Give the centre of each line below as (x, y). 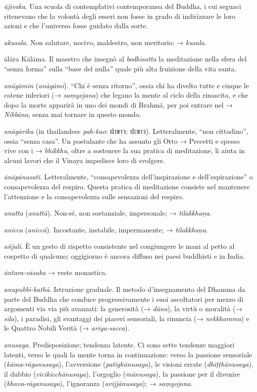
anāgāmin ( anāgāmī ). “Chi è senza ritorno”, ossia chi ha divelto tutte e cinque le (127, 85)
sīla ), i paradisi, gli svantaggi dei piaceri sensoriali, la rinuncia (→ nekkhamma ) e (127, 318)
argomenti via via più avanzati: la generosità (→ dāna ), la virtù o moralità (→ (123, 308)
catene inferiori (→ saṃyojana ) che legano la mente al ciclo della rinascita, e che (126, 95)
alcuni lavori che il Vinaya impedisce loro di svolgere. (84, 160)
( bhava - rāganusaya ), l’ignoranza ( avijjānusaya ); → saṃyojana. (99, 383)
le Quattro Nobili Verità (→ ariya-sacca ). (67, 328)
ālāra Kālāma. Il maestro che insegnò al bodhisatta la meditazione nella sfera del (126, 59)
